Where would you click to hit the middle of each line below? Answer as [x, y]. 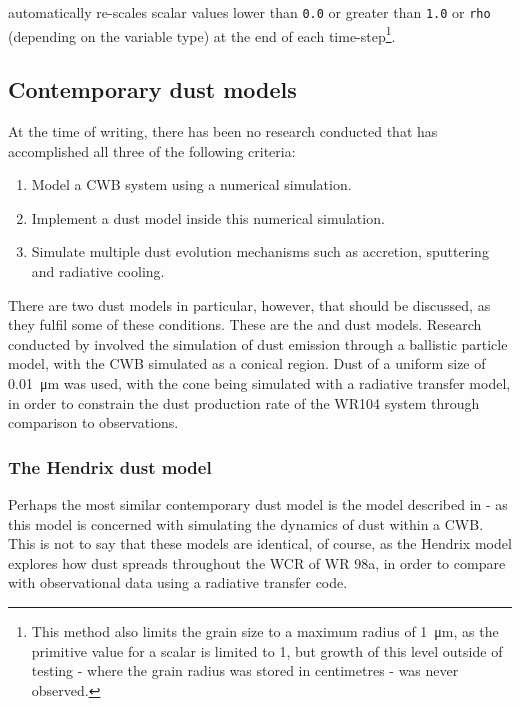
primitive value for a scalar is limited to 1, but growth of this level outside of [267, 650]
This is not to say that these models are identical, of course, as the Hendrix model [260, 543]
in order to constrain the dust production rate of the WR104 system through [244, 402]
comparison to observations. [93, 422]
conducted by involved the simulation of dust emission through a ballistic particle [258, 343]
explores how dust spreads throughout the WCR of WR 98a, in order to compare [257, 562]
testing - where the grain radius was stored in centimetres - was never [245, 670]
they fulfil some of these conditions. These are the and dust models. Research [245, 324]
